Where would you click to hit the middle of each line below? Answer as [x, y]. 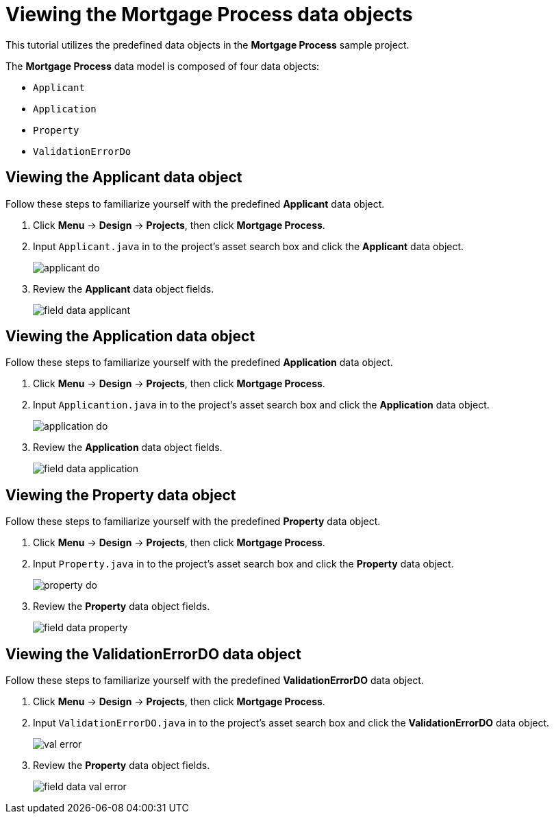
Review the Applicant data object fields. [124, 289]
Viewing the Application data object [130, 337]
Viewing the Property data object [121, 495]
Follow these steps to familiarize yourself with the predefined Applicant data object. [195, 204]
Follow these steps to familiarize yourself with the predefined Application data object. [199, 363]
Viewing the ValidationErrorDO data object [153, 654]
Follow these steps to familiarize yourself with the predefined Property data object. [193, 522]
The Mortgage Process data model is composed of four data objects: [163, 66]
